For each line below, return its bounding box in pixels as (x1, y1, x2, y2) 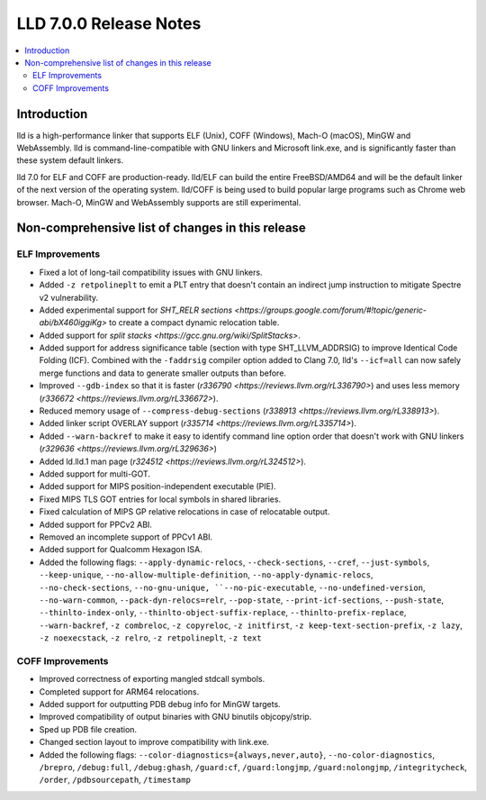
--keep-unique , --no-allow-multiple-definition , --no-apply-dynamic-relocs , (39, 569, 373, 580)
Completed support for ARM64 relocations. (39, 686, 200, 697)
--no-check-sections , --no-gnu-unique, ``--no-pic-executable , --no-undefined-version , (39, 582, 426, 593)
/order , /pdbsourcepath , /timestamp (39, 775, 191, 786)
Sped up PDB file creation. (39, 723, 138, 734)
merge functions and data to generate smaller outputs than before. (39, 368, 287, 378)
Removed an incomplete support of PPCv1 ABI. (39, 532, 213, 542)
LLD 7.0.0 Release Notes (16, 14, 202, 33)
